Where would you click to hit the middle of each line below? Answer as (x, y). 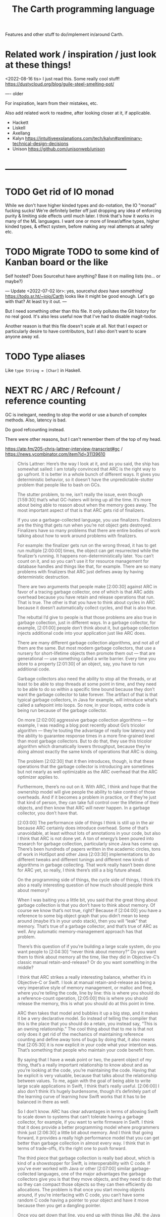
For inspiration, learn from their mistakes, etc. (52, 103)
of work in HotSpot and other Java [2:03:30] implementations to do (86, 854)
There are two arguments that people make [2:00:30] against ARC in (87, 587)
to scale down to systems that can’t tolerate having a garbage (80, 1117)
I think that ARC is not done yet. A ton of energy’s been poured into (85, 839)
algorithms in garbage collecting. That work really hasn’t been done (86, 865)
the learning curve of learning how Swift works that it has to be (82, 1097)
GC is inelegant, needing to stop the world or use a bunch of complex (76, 415)
